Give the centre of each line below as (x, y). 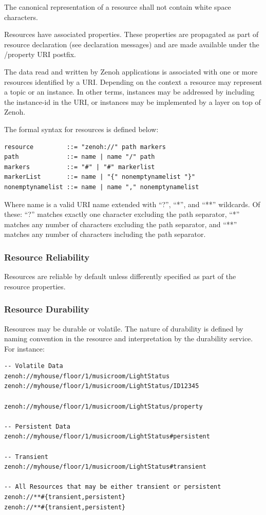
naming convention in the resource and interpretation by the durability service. (129, 338)
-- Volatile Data (34, 366)
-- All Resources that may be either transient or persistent (113, 487)
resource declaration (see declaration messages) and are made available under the (132, 44)
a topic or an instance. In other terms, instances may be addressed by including (129, 92)
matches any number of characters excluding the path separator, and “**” (121, 224)
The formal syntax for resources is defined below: (81, 129)
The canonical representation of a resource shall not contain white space (118, 7)
